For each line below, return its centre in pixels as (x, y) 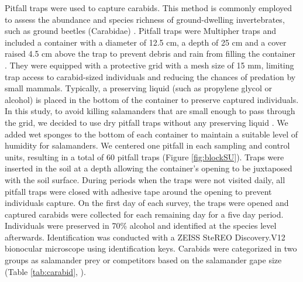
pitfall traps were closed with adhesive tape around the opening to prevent (138, 191)
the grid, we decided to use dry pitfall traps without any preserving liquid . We (147, 122)
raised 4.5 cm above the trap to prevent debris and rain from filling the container (150, 54)
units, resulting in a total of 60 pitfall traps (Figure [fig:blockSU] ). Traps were (144, 157)
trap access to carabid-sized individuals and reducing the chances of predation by (150, 76)
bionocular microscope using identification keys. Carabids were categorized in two (151, 248)
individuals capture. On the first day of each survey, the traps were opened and (147, 203)
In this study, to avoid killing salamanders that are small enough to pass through (150, 111)
